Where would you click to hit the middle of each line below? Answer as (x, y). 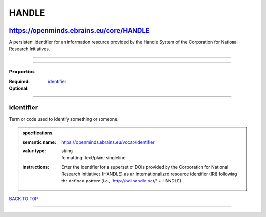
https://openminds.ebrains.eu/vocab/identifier (108, 142)
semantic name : (39, 142)
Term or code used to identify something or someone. (64, 119)
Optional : (19, 88)
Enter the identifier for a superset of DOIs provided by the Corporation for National (145, 167)
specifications (37, 133)
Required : (19, 81)
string (67, 151)
